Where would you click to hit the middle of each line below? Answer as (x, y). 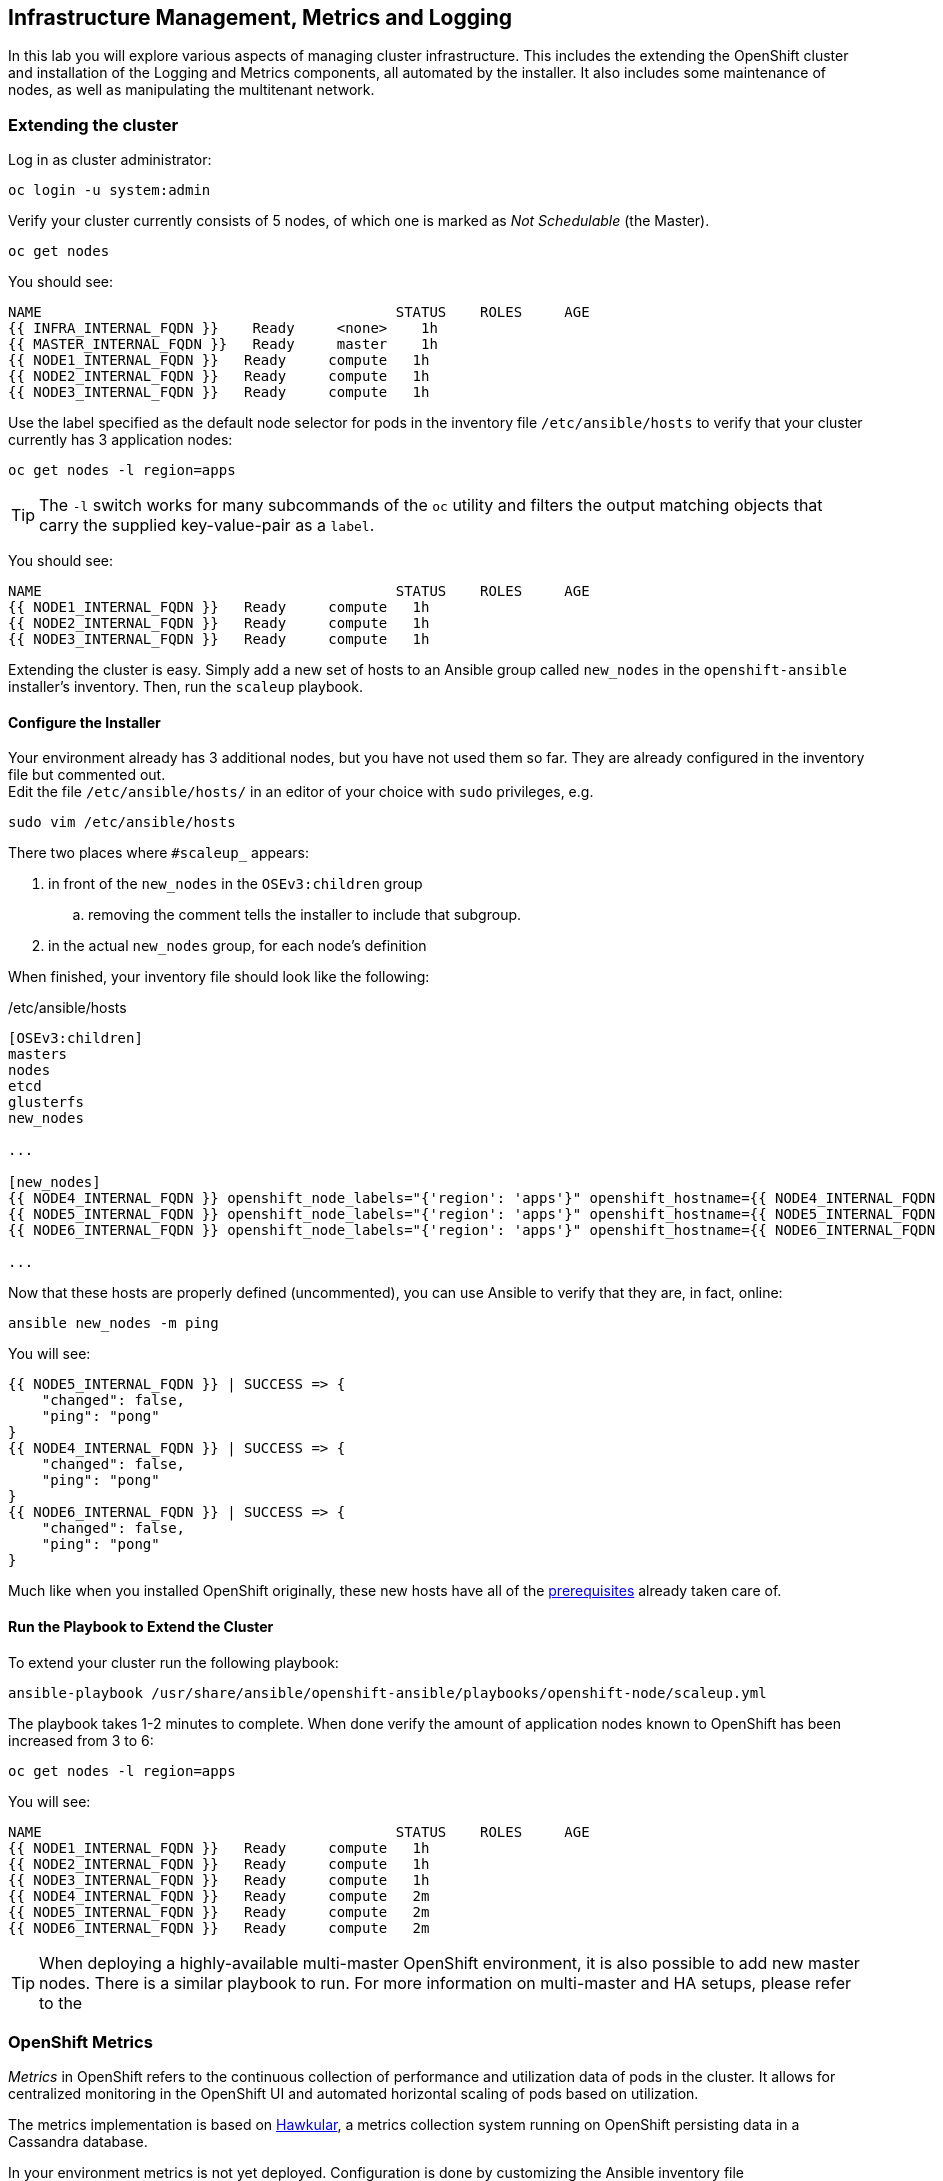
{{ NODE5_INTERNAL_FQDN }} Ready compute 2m (219, 1911)
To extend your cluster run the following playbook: (173, 1662)
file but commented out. (87, 775)
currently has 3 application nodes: (120, 440)
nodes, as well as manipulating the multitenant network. (191, 90)
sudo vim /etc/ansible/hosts (122, 822)
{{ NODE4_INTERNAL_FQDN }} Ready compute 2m (219, 1895)
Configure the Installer (84, 722)
